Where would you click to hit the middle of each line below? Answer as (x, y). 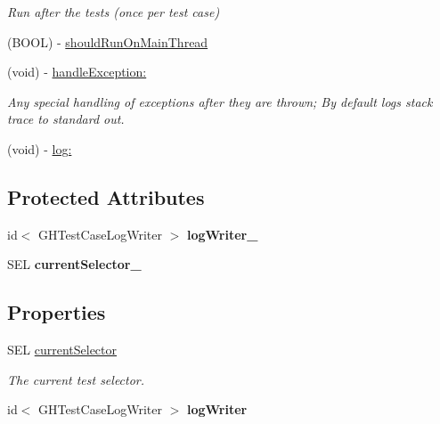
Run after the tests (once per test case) (114, 12)
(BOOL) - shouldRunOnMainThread (108, 41)
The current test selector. (76, 379)
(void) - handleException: (77, 72)
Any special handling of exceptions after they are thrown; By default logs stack (220, 101)
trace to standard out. (66, 119)
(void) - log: (40, 148)
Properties (57, 312)
